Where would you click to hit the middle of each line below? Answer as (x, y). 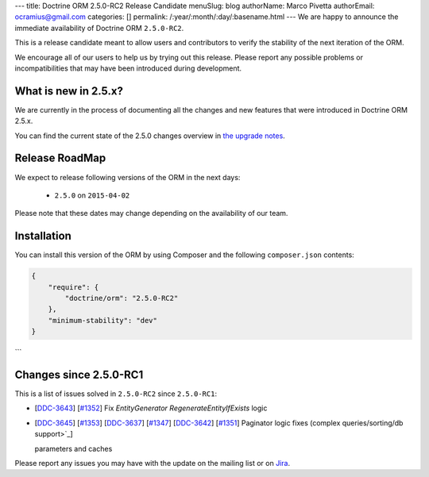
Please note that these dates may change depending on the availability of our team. (151, 213)
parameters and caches (73, 448)
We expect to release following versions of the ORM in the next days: (128, 177)
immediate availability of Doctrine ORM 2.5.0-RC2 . (99, 28)
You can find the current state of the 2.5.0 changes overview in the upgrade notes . (150, 136)
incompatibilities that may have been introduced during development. (128, 68)
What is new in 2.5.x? (69, 91)
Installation (43, 236)
